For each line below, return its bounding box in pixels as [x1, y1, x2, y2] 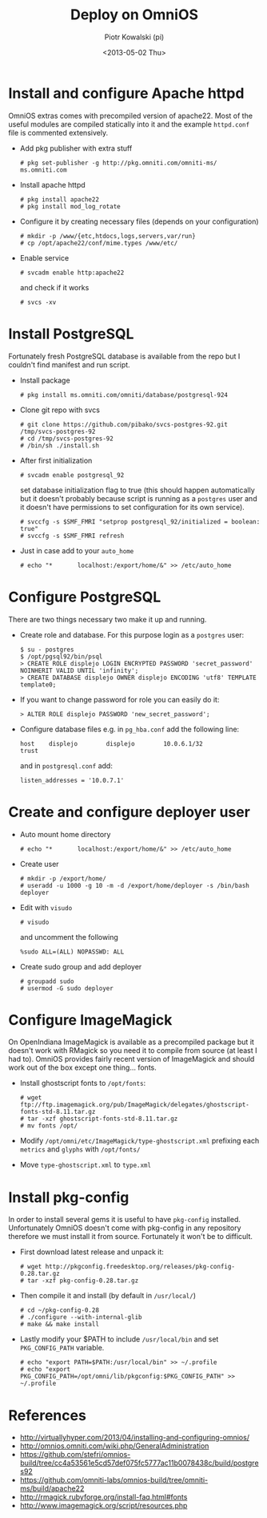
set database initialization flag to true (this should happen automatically [19, 485, 256, 495]
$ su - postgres [19, 646, 74, 654]
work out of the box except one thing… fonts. [8, 1063, 157, 1072]
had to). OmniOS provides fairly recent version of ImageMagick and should [8, 1055, 255, 1064]
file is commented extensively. [8, 128, 109, 137]
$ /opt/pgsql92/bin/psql [19, 652, 103, 661]
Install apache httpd [19, 180, 86, 189]
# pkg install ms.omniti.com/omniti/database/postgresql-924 [19, 391, 229, 399]
